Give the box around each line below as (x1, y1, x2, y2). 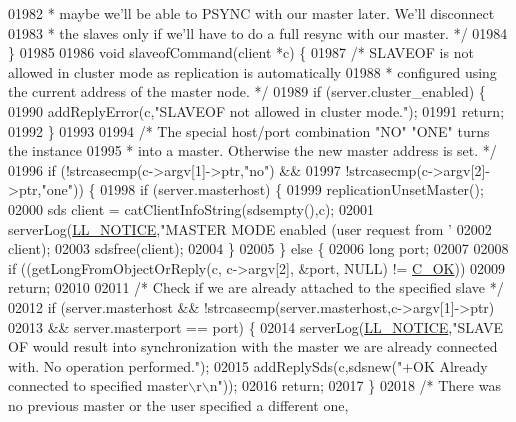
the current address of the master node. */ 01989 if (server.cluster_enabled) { (8, 81, 486, 102)
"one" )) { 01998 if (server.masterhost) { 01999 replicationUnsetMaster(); (41, 179, 484, 200)
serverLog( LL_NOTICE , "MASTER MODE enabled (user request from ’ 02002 (8, 218, 492, 239)
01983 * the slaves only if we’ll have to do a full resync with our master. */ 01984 (8, 22, 508, 43)
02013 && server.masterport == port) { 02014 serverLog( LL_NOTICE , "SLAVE (8, 316, 503, 337)
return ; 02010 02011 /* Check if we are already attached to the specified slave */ (8, 277, 504, 298)
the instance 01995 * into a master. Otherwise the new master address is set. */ (8, 140, 497, 161)
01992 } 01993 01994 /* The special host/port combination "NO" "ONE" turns (8, 120, 490, 141)
